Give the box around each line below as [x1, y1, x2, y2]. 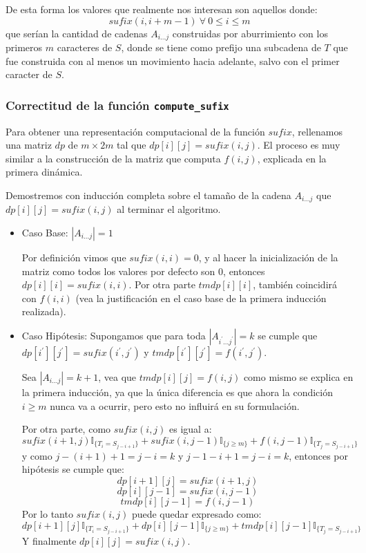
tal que [117, 138, 146, 152]
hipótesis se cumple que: [21, 462, 124, 476]
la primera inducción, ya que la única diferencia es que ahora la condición [21, 385, 333, 399]
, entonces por [289, 448, 348, 462]
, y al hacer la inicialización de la [198, 250, 338, 265]
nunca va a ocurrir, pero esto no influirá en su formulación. [50, 398, 300, 413]
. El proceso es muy [257, 138, 340, 152]
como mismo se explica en [243, 370, 354, 384]
